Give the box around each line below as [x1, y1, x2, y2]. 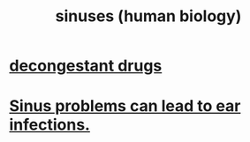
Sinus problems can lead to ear [9, 96, 241, 116]
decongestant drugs [9, 56, 163, 76]
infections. [9, 115, 91, 135]
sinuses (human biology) [55, 6, 242, 26]
